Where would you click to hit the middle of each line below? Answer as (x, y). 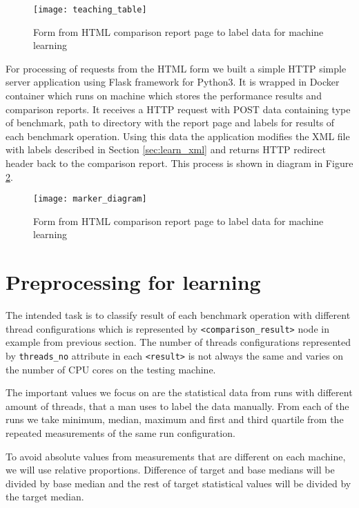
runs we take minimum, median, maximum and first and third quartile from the (175, 419)
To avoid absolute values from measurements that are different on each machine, (176, 456)
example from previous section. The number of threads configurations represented (178, 342)
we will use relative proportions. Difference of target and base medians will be (170, 470)
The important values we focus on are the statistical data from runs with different (179, 392)
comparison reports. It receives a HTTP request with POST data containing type (178, 109)
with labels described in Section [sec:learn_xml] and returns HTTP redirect (166, 149)
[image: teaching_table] (90, 10)
